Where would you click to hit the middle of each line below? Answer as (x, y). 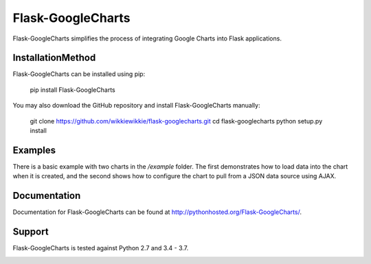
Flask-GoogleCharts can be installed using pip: (79, 74)
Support (31, 232)
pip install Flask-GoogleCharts (73, 90)
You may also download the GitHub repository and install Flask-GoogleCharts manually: (136, 106)
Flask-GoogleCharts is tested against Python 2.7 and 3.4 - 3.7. (101, 248)
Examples (34, 150)
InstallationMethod (54, 58)
